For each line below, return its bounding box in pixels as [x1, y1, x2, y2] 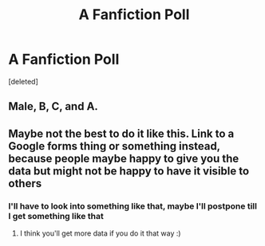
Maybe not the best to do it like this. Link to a [8, 127, 235, 140]
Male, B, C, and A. [8, 100, 98, 113]
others [8, 177, 42, 190]
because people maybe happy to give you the [8, 151, 239, 165]
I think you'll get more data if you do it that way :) [19, 228, 181, 238]
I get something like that [8, 210, 104, 221]
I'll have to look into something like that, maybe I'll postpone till [8, 201, 258, 212]
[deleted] [8, 76, 38, 86]
